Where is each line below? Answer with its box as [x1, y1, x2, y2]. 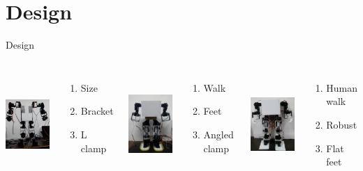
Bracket [80, 104, 114, 118]
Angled [203, 127, 234, 141]
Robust [326, 117, 357, 131]
